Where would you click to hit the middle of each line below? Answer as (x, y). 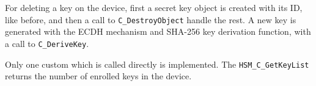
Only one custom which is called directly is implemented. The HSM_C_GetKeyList (157, 64)
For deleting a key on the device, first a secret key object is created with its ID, (154, 7)
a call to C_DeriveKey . (47, 43)
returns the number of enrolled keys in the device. (98, 76)
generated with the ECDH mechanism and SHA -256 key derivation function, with (158, 31)
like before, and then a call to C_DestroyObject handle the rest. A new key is (151, 19)
